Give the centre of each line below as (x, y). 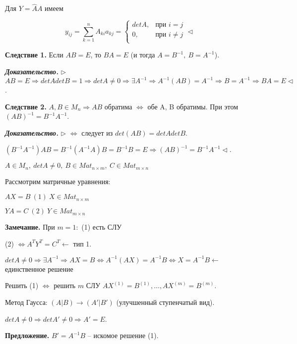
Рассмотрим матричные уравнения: (58, 181)
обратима (118, 106)
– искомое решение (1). (123, 335)
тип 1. (82, 243)
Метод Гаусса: (26, 302)
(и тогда (143, 55)
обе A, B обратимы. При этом (193, 106)
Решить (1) (22, 285)
